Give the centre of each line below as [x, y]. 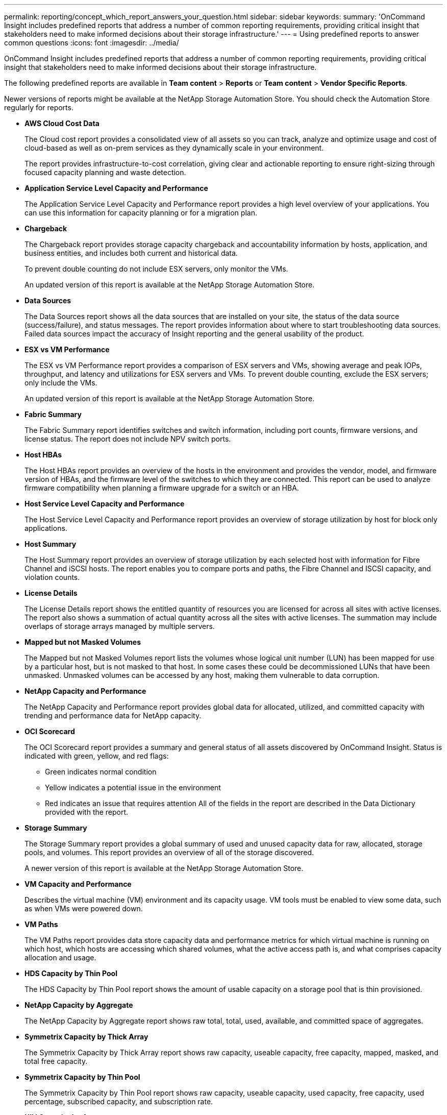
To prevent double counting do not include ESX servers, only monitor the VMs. [156, 269]
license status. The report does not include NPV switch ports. [128, 439]
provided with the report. [87, 812]
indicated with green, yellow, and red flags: [97, 756]
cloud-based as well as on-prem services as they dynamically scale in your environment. [174, 148]
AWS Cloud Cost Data [62, 123]
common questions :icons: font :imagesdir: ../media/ [92, 43]
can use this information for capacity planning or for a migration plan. [141, 213]
